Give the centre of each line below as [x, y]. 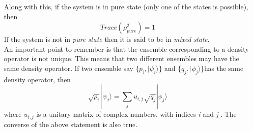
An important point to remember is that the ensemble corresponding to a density [126, 49]
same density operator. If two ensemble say [69, 68]
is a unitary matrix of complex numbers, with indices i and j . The [136, 114]
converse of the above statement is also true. [71, 124]
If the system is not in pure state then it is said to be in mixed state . [107, 39]
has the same [224, 68]
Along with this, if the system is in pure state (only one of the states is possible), [126, 6]
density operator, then [37, 79]
